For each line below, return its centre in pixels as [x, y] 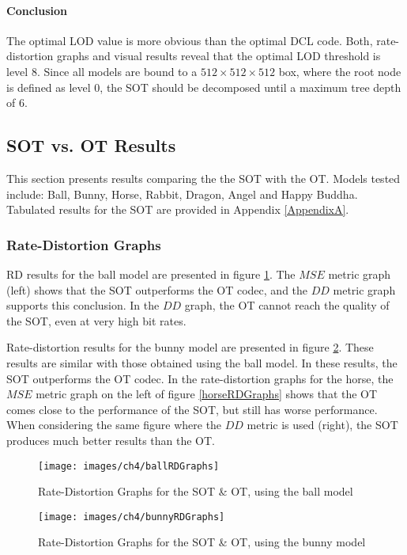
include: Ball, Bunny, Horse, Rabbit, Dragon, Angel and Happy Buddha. [182, 194]
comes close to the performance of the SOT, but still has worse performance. [192, 409]
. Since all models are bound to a [117, 71]
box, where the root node [340, 71]
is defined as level [49, 87]
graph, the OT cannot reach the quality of [287, 305]
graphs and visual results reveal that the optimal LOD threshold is [219, 56]
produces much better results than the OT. [111, 440]
